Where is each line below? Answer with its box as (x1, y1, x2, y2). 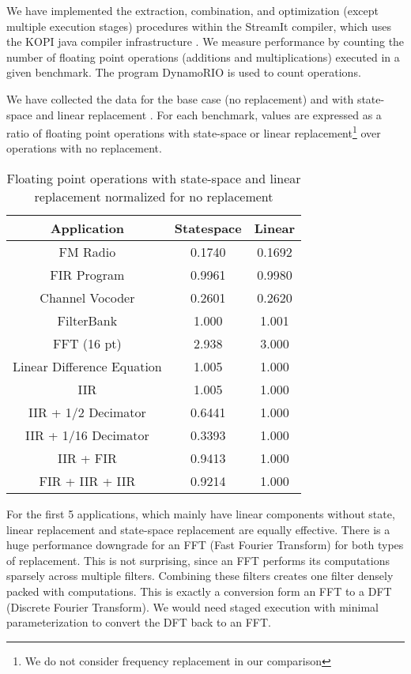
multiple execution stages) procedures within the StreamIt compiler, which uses (6, 17, 392, 34)
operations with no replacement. (6, 140, 162, 156)
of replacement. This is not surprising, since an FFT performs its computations (6, 552, 390, 568)
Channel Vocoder (40, 288, 135, 307)
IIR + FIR (57, 449, 117, 467)
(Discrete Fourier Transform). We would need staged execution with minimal (6, 598, 379, 615)
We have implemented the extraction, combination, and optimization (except (6, 2, 379, 18)
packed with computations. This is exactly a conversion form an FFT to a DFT (6, 582, 392, 599)
